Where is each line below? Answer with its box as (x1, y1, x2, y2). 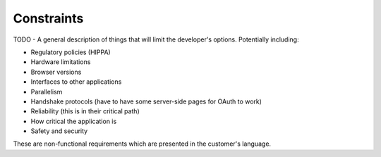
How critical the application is (30, 117, 117, 125)
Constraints (13, 11, 84, 26)
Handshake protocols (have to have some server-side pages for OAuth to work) (30, 97, 262, 106)
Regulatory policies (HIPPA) (30, 48, 111, 56)
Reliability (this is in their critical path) (30, 107, 140, 115)
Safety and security (30, 127, 88, 135)
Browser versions (30, 68, 82, 76)
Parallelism (30, 87, 63, 96)
